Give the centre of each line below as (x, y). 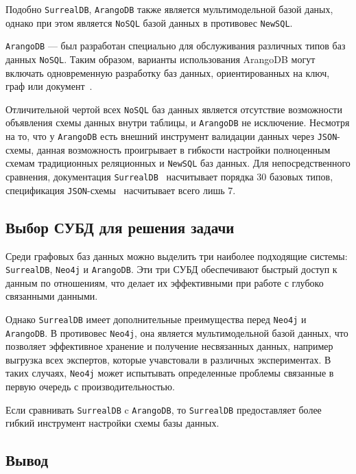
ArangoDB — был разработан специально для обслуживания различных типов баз (176, 46)
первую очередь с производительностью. (90, 387)
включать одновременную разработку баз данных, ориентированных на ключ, (168, 72)
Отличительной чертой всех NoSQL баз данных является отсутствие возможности (174, 109)
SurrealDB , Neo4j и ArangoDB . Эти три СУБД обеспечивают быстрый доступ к (171, 269)
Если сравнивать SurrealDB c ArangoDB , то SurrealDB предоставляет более (164, 409)
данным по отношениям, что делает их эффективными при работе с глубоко (165, 282)
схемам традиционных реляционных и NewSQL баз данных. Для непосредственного (178, 163)
